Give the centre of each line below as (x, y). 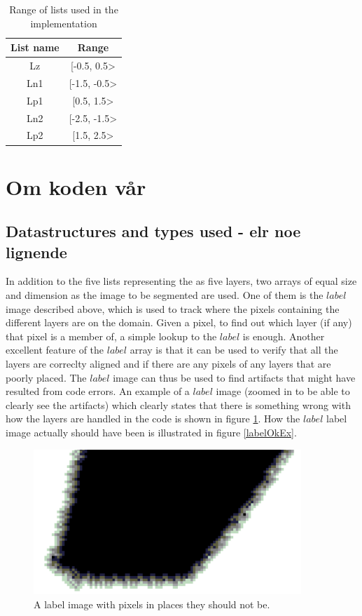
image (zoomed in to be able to (283, 391)
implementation (64, 23)
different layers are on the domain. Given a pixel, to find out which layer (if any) (179, 322)
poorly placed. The (46, 377)
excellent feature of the (55, 350)
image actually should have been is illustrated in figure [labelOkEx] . (151, 432)
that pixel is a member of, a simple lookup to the (111, 336)
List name (35, 47)
